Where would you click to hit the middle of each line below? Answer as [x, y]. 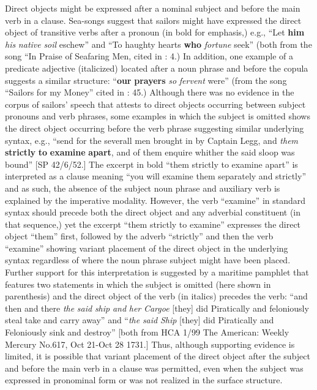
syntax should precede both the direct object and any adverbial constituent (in [153, 212]
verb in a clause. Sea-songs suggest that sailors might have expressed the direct [153, 20]
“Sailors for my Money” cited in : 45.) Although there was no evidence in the [150, 92]
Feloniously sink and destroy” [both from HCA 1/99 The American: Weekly [147, 332]
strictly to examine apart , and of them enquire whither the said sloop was [150, 152]
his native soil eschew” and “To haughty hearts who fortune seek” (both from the [158, 44]
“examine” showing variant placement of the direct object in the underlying [147, 248]
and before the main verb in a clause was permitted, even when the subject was [154, 368]
